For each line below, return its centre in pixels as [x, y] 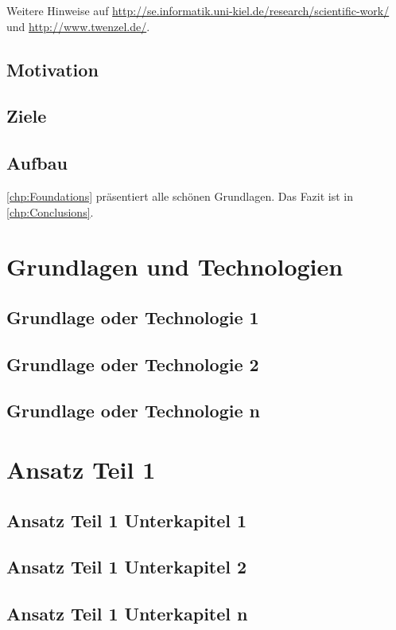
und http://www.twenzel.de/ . [78, 26]
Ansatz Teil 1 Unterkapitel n [127, 614]
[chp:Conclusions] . [50, 211]
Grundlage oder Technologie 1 [133, 317]
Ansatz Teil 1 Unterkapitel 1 [127, 520]
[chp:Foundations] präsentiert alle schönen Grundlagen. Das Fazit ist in [180, 196]
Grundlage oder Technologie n [133, 411]
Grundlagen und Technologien [175, 266]
